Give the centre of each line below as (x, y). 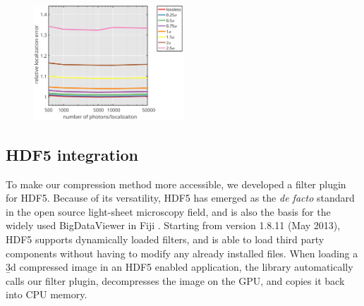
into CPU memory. (47, 294)
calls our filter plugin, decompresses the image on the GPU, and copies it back (175, 280)
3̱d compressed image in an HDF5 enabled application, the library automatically (180, 267)
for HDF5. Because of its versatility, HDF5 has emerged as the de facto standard (180, 198)
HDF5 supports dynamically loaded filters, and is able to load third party (165, 239)
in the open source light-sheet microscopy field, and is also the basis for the (168, 211)
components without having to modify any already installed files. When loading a (182, 253)
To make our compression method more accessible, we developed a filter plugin (176, 184)
